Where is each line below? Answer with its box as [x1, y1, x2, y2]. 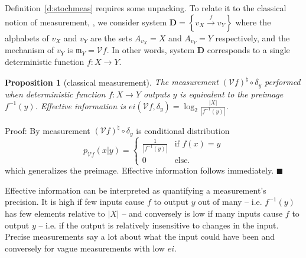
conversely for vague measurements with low [5, 241, 165, 254]
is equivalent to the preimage [180, 87, 284, 100]
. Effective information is [35, 99, 126, 112]
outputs [144, 87, 170, 100]
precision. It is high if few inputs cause [5, 195, 145, 208]
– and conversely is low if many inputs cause [122, 207, 283, 219]
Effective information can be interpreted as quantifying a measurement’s [5, 184, 266, 196]
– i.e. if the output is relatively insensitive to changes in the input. [38, 218, 279, 231]
